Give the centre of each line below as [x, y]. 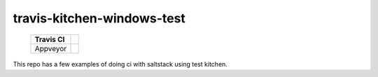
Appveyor [51, 48]
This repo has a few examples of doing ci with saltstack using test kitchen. [120, 64]
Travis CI [50, 39]
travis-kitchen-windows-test [99, 18]
